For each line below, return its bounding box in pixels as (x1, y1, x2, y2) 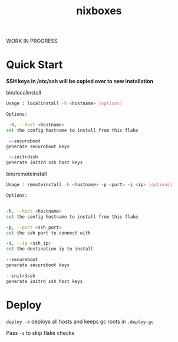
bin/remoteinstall (6, 170, 47, 178)
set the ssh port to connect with (6, 230, 91, 236)
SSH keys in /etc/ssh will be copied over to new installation (6, 78, 153, 85)
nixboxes (76, 4, 122, 18)
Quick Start (6, 58, 63, 71)
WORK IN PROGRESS (6, 37, 58, 45)
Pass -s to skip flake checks (6, 329, 75, 336)
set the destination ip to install (6, 246, 94, 252)
